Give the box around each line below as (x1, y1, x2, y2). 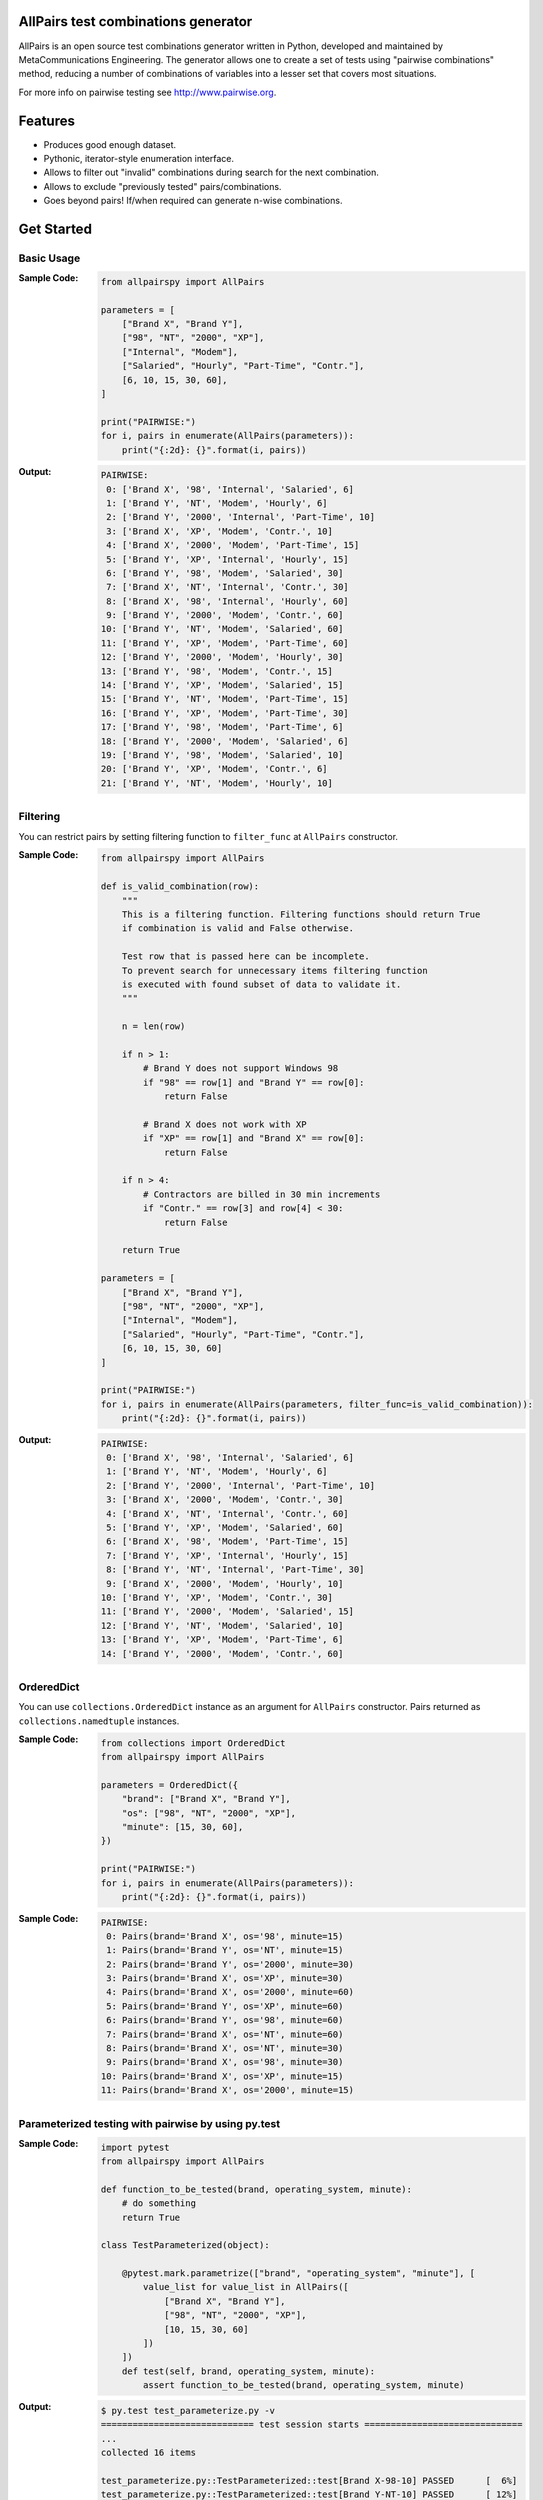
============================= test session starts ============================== (100, 2419, 523, 2430)
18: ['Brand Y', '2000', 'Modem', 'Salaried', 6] (100, 735, 349, 747)
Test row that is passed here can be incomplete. (121, 951, 370, 962)
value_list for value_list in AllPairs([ (143, 2281, 349, 2293)
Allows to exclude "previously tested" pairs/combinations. (43, 180, 282, 192)
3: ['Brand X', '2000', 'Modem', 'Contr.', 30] (106, 1494, 344, 1505)
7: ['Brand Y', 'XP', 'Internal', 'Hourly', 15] (106, 1550, 349, 1561)
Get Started (18, 220, 92, 237)
